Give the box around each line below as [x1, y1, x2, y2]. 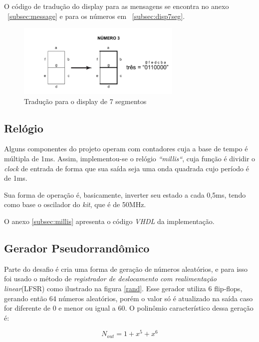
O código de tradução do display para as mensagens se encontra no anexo [4, 1, 229, 11]
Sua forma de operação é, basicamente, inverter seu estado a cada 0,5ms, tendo [4, 189, 246, 200]
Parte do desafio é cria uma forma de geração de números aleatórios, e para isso [4, 263, 248, 274]
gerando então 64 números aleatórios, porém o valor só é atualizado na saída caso [4, 293, 253, 303]
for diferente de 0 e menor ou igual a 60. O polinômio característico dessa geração [4, 303, 254, 313]
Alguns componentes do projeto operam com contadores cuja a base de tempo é [4, 143, 248, 154]
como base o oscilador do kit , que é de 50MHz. [4, 199, 146, 210]
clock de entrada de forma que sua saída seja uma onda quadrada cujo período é [4, 163, 249, 173]
